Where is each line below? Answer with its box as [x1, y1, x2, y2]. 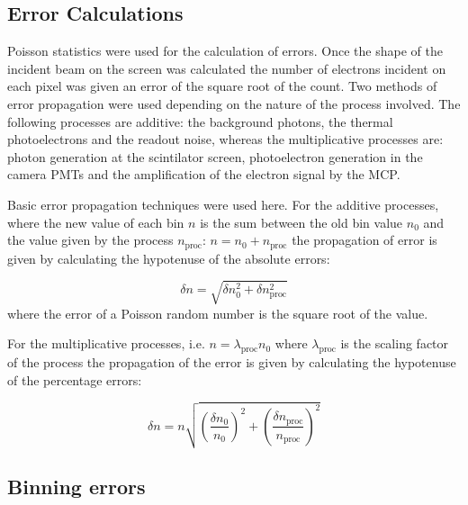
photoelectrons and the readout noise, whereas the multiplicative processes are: [7, 130, 444, 149]
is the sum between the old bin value [200, 212, 403, 231]
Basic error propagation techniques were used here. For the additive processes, [7, 194, 439, 213]
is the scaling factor [340, 334, 449, 353]
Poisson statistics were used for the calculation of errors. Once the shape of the [7, 41, 443, 60]
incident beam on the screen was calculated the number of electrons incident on [7, 59, 446, 77]
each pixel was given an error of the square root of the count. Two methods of [7, 77, 437, 95]
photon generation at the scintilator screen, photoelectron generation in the [7, 147, 423, 166]
